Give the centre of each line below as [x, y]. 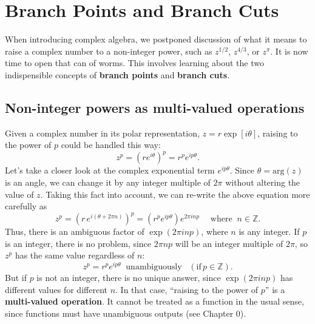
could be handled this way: [111, 145]
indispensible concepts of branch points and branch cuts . [117, 74]
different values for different [56, 289]
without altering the [263, 182]
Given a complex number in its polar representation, [102, 133]
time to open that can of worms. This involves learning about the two [134, 63]
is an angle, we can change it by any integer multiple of [108, 182]
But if [16, 278]
